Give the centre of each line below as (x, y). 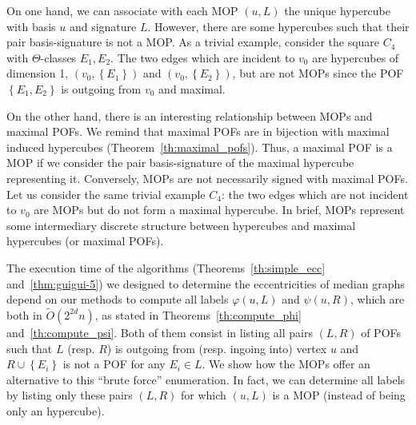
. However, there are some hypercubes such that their (278, 26)
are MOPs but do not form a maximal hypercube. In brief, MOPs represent (219, 210)
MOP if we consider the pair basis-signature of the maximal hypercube (180, 163)
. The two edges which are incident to (203, 57)
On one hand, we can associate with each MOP (122, 10)
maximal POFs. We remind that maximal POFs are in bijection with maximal (198, 131)
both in (24, 314)
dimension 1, (38, 73)
